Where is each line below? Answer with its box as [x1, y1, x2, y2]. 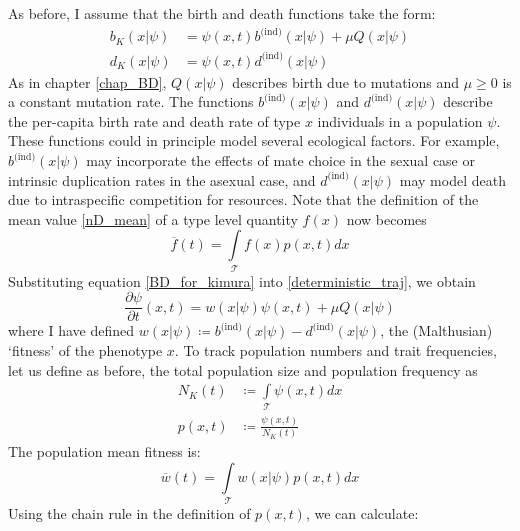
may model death [399, 169, 506, 190]
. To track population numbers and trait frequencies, [174, 339, 497, 360]
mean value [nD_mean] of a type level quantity [8, 208, 298, 229]
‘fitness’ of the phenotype [8, 339, 163, 360]
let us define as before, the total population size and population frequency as [8, 359, 478, 380]
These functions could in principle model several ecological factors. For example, [8, 130, 500, 151]
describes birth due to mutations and [232, 71, 460, 92]
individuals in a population [317, 110, 483, 131]
